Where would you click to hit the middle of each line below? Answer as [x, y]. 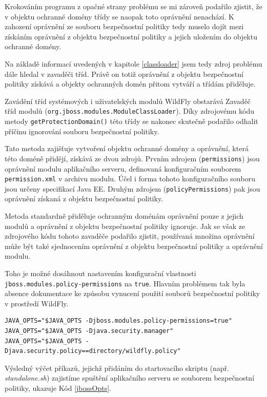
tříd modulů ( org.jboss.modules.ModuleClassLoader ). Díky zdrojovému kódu [129, 111]
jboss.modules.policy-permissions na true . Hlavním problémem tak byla [125, 283]
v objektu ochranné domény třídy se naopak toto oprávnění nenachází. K [119, 16]
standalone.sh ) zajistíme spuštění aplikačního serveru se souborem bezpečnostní [130, 378]
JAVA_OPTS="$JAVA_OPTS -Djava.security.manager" [89, 331]
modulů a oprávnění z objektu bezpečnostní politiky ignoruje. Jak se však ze [125, 226]
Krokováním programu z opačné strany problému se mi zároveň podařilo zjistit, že [133, 6]
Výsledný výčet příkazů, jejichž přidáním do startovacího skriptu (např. [117, 368]
